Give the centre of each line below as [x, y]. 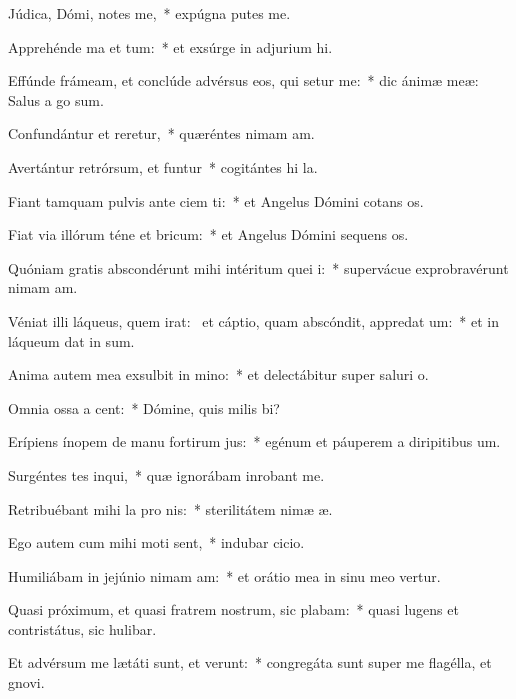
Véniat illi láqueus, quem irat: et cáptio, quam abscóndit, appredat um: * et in [254, 320]
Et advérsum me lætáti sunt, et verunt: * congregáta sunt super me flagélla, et [250, 662]
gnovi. [26, 682]
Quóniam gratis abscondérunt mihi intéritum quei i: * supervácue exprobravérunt [258, 267]
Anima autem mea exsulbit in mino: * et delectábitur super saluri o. [218, 374]
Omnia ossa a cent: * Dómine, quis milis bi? [144, 407]
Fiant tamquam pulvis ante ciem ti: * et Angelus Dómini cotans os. [216, 200]
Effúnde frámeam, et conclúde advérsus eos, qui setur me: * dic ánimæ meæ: [243, 80]
